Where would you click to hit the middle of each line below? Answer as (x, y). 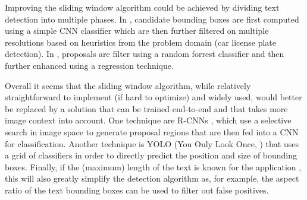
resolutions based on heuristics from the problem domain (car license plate (141, 42)
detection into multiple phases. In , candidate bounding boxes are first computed (152, 19)
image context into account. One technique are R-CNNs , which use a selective (148, 120)
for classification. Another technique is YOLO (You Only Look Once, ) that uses (152, 143)
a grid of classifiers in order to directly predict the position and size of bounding (151, 155)
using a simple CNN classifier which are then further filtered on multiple (137, 31)
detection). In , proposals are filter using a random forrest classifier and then (145, 54)
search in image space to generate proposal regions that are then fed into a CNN (152, 131)
